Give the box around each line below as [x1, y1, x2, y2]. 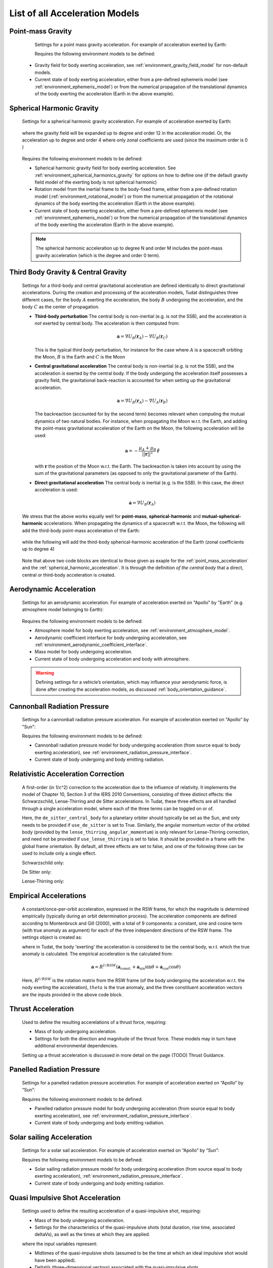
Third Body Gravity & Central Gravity [9, 268, 127, 276]
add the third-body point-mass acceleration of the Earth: [22, 527, 140, 534]
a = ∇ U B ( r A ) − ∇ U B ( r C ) [116, 334, 168, 340]
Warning [35, 670, 54, 676]
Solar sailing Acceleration [9, 1133, 92, 1141]
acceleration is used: [34, 487, 78, 493]
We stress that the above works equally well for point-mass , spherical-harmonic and [22, 513, 201, 519]
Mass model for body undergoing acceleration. [34, 649, 132, 655]
